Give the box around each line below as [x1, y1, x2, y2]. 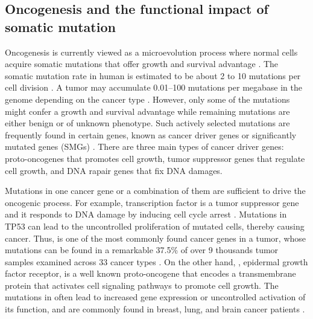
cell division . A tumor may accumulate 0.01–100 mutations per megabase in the [5, 81, 303, 94]
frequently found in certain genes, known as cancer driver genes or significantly [5, 128, 297, 141]
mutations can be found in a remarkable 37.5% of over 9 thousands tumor [5, 243, 279, 256]
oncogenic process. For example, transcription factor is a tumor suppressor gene [5, 196, 299, 208]
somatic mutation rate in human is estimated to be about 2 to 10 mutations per [5, 69, 301, 82]
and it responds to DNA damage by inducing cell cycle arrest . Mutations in [5, 208, 287, 221]
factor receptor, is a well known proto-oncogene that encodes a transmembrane [5, 267, 296, 280]
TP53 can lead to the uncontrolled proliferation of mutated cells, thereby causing [5, 219, 305, 232]
